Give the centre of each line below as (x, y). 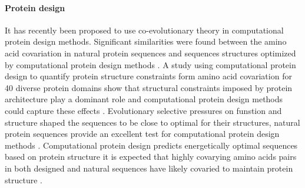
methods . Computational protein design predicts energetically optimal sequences (151, 145)
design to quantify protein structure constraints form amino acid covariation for (148, 76)
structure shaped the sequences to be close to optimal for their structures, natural (152, 122)
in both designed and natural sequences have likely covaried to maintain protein (149, 168)
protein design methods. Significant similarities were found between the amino (146, 41)
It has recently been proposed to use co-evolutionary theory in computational (144, 30)
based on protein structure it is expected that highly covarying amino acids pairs (151, 157)
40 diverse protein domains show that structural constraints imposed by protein (149, 87)
